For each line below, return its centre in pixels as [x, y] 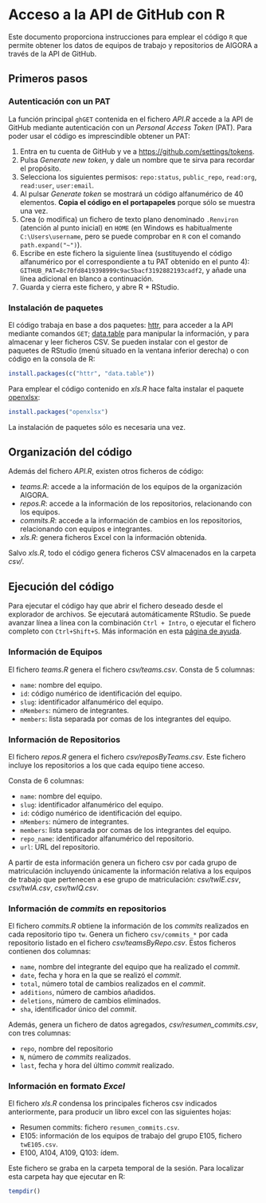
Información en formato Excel [67, 1087]
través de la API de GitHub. [53, 53]
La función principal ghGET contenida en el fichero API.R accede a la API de [131, 119]
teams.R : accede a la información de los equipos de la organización [131, 487]
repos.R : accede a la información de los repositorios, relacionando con [136, 503]
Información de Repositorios [65, 740]
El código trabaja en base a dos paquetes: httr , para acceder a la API [121, 325]
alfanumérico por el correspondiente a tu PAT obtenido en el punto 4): [135, 262]
